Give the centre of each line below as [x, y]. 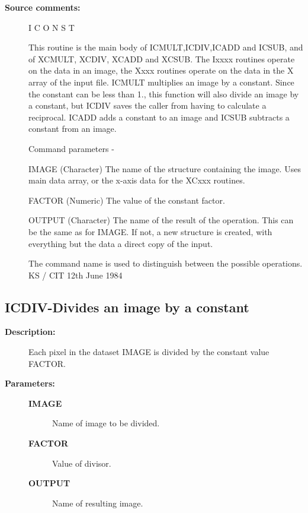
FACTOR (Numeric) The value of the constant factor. [127, 200]
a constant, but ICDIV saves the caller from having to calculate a [147, 105]
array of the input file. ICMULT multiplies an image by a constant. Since [161, 82]
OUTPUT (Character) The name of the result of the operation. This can [161, 220]
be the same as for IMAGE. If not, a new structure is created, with [150, 231]
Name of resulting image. [98, 503]
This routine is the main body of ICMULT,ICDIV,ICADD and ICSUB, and [166, 47]
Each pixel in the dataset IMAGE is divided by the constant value [149, 352]
